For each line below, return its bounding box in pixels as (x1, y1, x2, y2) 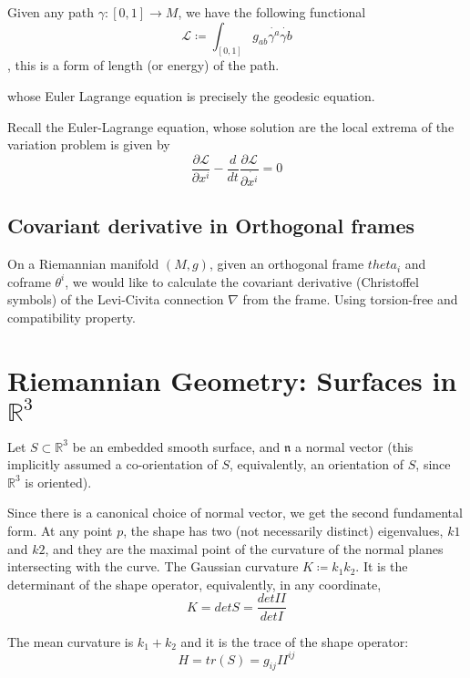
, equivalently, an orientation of (230, 455, 404, 474)
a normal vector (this (295, 437, 414, 456)
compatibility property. (7, 307, 136, 326)
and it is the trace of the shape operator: (180, 632, 409, 651)
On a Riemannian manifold (7, 254, 159, 273)
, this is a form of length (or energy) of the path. (7, 56, 280, 75)
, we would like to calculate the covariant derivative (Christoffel (65, 272, 419, 291)
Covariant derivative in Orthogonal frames (7, 211, 415, 240)
